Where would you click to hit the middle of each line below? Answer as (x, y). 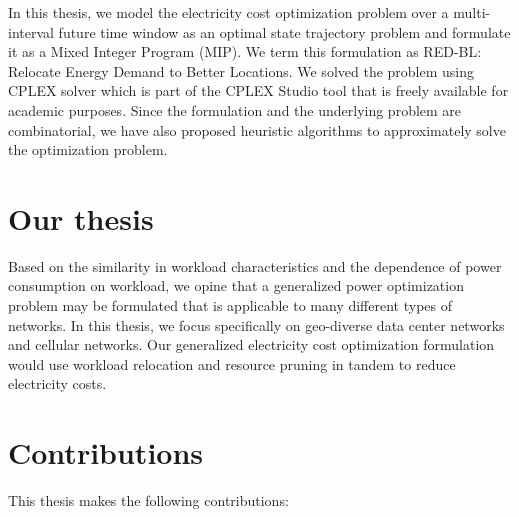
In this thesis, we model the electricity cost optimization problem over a (228, 12)
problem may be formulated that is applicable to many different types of (230, 305)
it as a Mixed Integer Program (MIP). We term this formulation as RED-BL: (245, 51)
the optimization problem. (88, 149)
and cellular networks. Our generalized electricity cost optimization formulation (251, 344)
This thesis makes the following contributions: (148, 500)
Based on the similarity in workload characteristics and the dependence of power (255, 265)
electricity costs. (57, 383)
